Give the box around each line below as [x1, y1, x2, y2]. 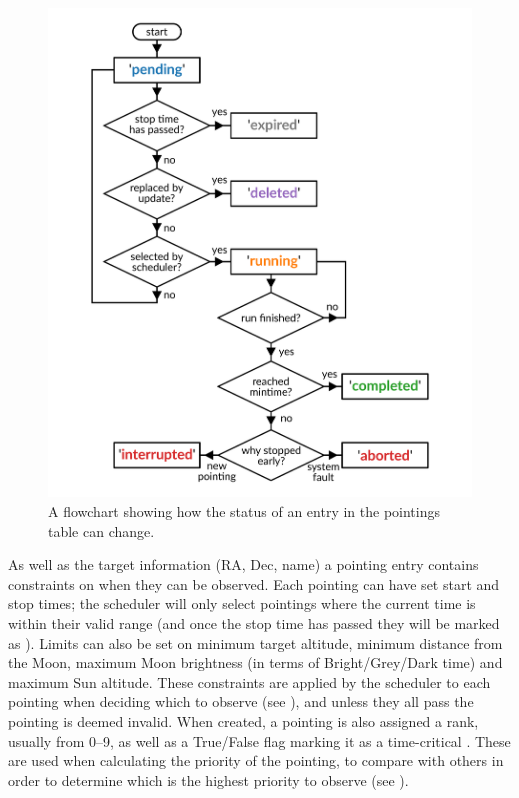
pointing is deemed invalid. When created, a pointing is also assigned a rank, [8, 711, 479, 732]
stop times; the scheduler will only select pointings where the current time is [8, 593, 476, 614]
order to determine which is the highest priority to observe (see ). [8, 769, 409, 790]
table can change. [48, 520, 155, 541]
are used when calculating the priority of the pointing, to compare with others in [8, 750, 504, 771]
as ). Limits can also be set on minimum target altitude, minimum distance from [8, 632, 503, 653]
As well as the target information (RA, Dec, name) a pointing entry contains [8, 554, 479, 575]
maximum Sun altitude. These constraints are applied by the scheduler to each [8, 671, 491, 692]
